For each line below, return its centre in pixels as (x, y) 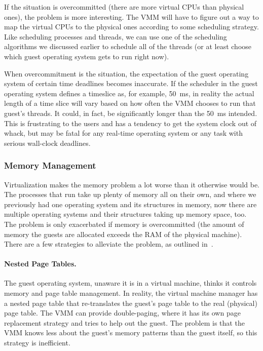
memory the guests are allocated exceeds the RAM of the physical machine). (123, 234)
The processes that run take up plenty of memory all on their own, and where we (130, 194)
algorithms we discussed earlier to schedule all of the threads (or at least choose (128, 46)
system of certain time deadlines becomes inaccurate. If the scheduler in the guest (131, 83)
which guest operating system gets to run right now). (87, 56)
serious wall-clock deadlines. (47, 143)
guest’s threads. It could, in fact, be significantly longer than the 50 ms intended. (131, 113)
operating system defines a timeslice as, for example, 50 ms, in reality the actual (129, 93)
